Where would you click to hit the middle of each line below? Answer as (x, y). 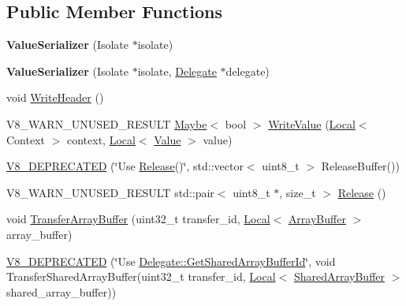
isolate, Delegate (177, 71)
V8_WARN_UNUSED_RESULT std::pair (110, 192)
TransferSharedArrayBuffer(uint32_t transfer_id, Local (141, 276)
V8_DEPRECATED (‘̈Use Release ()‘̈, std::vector (125, 166)
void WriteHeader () (55, 97)
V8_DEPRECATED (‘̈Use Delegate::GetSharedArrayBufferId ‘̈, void (171, 261)
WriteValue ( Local (312, 123)
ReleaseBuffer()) (360, 166)
